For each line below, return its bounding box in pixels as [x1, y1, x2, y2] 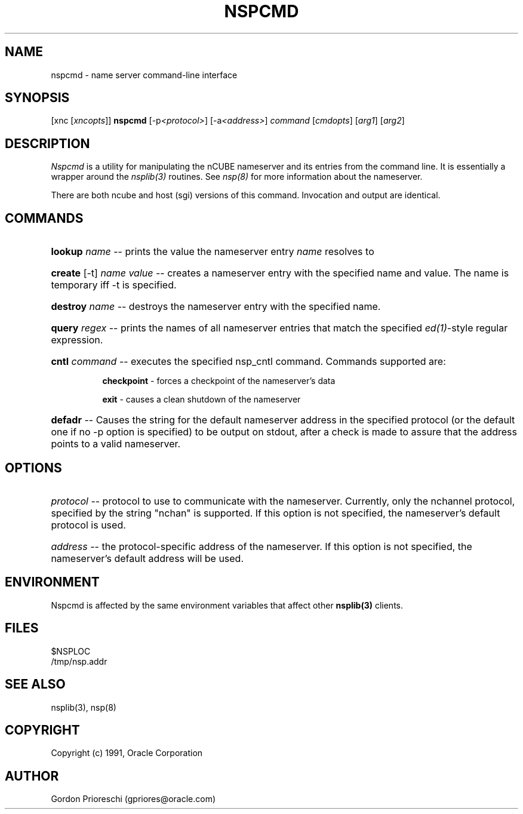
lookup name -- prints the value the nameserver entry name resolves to [51, 245, 374, 258]
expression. [51, 334, 103, 346]
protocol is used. [51, 518, 126, 531]
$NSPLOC [51, 646, 91, 656]
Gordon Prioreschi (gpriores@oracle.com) [51, 794, 216, 804]
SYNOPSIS [5, 90, 70, 106]
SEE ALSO [5, 677, 66, 692]
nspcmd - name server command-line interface [51, 69, 238, 80]
